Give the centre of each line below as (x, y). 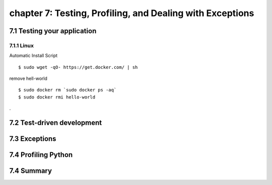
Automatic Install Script (33, 56)
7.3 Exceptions (33, 139)
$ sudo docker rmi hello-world (57, 97)
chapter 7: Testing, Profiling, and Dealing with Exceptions (132, 13)
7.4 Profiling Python (41, 155)
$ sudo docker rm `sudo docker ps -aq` (67, 90)
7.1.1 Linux (21, 45)
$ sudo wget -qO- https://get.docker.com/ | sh (78, 67)
